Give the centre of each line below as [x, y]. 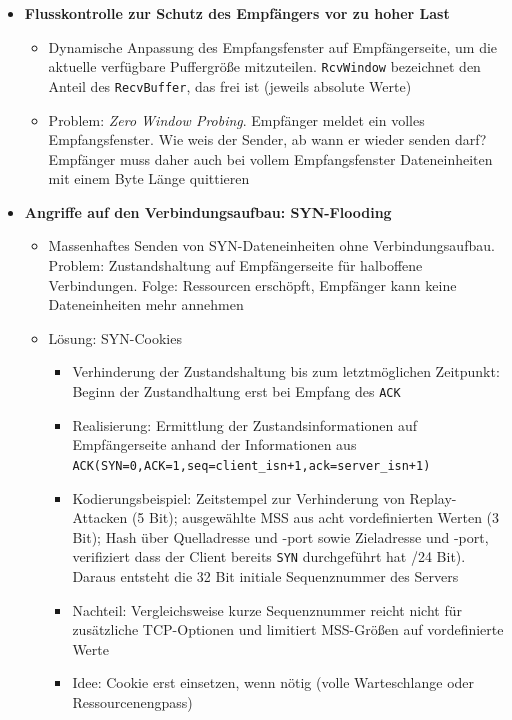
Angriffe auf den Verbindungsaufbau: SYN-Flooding [208, 211]
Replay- [433, 497]
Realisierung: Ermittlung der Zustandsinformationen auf [245, 424]
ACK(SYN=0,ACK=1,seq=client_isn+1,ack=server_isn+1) [251, 465]
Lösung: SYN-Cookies [115, 337]
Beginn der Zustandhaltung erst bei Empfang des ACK [236, 391]
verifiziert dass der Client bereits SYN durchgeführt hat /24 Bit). [269, 556]
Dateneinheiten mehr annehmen [146, 304]
